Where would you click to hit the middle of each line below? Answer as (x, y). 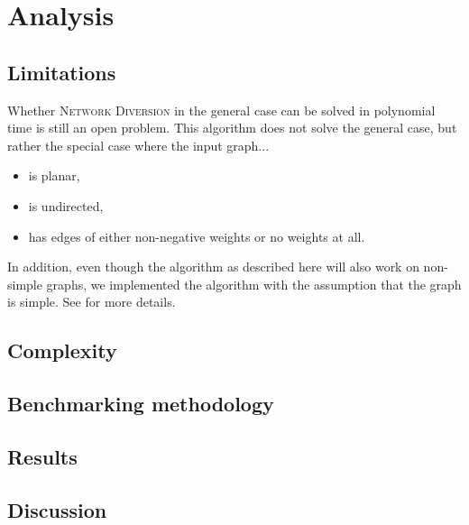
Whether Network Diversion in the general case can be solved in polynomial (221, 110)
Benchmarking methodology (141, 404)
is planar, (54, 175)
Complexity (62, 350)
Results (42, 456)
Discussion (57, 509)
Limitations (62, 72)
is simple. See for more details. (92, 302)
